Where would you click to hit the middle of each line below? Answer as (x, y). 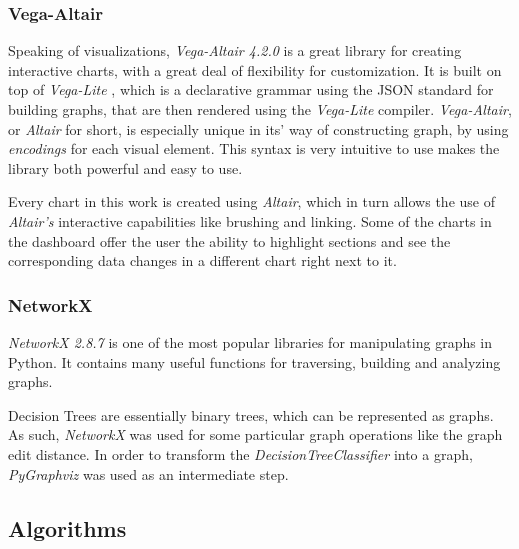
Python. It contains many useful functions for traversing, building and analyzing (254, 361)
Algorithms (67, 527)
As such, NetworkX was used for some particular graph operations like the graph (255, 434)
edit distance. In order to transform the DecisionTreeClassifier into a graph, (240, 453)
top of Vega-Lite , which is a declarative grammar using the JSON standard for (251, 89)
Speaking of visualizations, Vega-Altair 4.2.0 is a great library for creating (235, 50)
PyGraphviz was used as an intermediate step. (148, 473)
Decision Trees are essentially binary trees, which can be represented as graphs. (251, 414)
